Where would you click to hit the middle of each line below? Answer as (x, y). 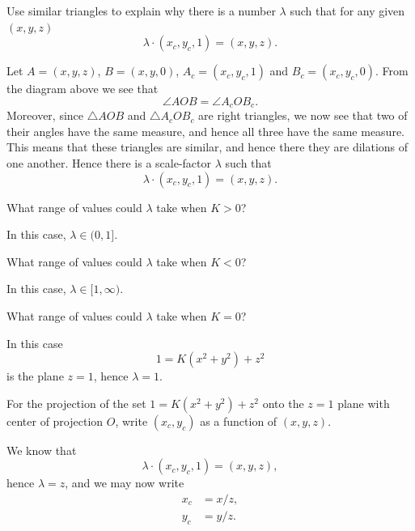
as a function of (239, 421)
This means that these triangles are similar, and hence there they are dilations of (207, 147)
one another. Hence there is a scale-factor (109, 163)
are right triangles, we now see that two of (303, 115)
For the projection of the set (76, 403)
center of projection (55, 421)
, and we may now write (125, 483)
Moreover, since (45, 115)
